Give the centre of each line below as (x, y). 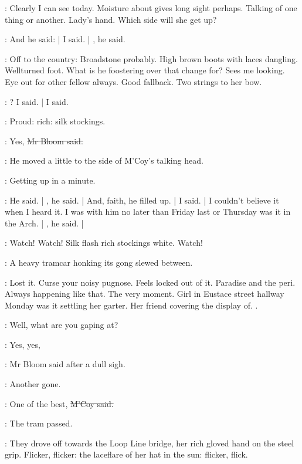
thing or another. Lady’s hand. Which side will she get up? (111, 19)
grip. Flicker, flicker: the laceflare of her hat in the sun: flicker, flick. (126, 454)
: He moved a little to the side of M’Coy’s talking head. (104, 160)
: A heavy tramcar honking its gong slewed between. (99, 262)
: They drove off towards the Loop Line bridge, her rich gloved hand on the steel (150, 443)
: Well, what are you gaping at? (62, 325)
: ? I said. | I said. (37, 101)
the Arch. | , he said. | (44, 223)
